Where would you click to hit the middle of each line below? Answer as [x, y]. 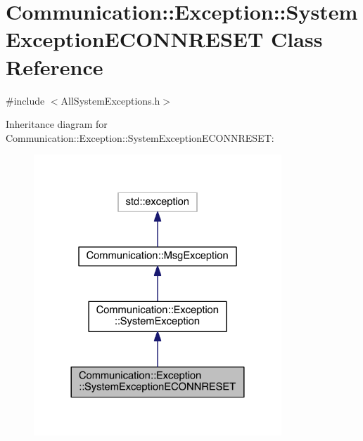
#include [25, 100]
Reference [55, 66]
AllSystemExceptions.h [110, 100]
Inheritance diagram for [57, 124]
